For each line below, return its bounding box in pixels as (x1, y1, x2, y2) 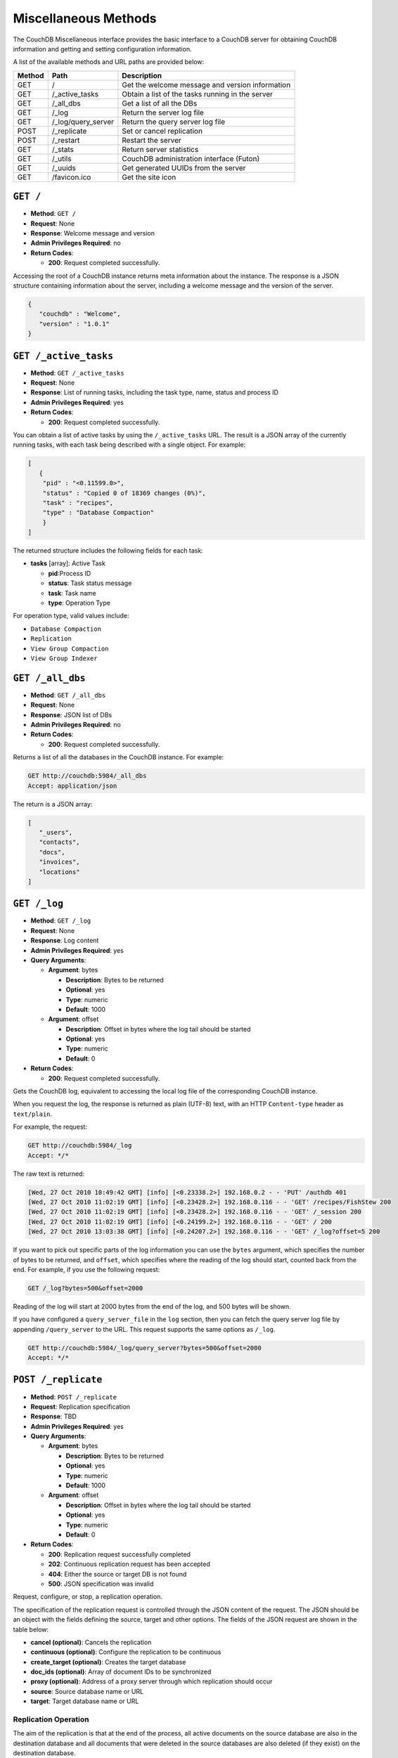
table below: (13, 1625, 49, 1634)
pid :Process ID (48, 569, 91, 577)
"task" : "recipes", (42, 499, 114, 506)
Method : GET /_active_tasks (30, 368, 124, 377)
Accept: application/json (27, 781, 117, 790)
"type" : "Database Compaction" (42, 508, 155, 517)
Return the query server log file (122, 117, 226, 127)
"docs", (39, 848, 65, 856)
